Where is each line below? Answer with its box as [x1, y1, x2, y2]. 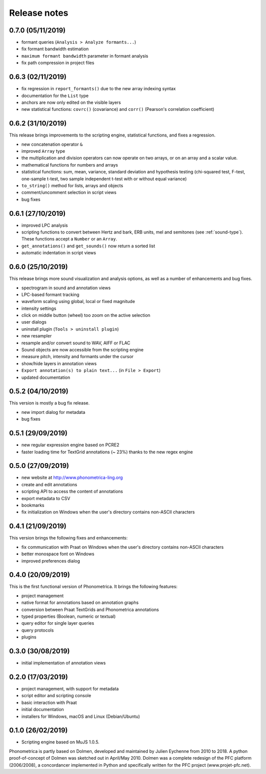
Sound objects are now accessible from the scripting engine [21, 347, 144, 353]
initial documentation [21, 707, 64, 712]
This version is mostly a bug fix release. [9, 400, 90, 406]
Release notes [9, 7, 68, 18]
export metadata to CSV [21, 495, 70, 501]
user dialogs [21, 319, 47, 325]
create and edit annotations [21, 481, 77, 487]
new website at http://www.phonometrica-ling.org [21, 474, 123, 480]
